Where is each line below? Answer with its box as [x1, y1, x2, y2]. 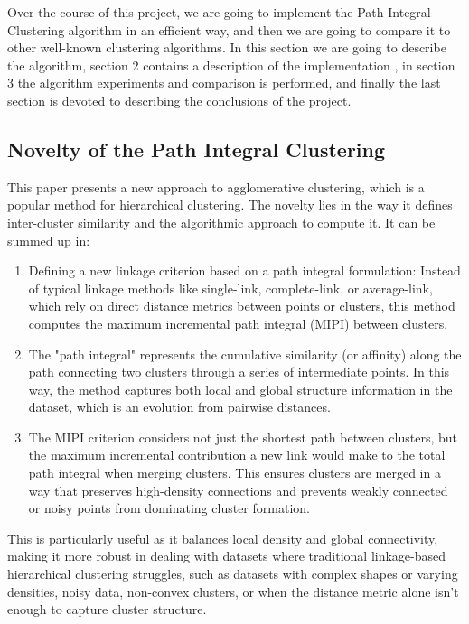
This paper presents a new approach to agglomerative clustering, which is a [7, 177, 425, 196]
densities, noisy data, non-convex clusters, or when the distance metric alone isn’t [7, 582, 459, 601]
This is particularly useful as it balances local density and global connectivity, [7, 528, 438, 547]
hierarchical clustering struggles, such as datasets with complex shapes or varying [7, 564, 458, 583]
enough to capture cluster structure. [7, 600, 207, 619]
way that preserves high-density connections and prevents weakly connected [28, 480, 448, 499]
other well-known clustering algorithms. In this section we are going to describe [7, 38, 446, 57]
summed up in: [7, 230, 90, 249]
